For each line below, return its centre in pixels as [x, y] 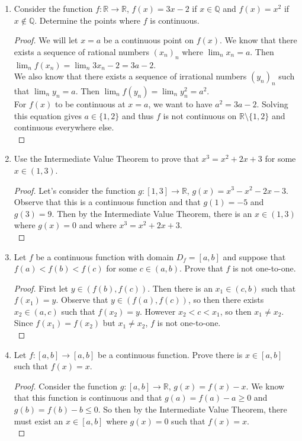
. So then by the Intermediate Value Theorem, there [192, 409]
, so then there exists [226, 300]
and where [98, 225]
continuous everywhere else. [64, 127]
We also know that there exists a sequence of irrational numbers [130, 76]
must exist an [38, 421]
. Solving [272, 103]
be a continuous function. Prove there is [170, 354]
